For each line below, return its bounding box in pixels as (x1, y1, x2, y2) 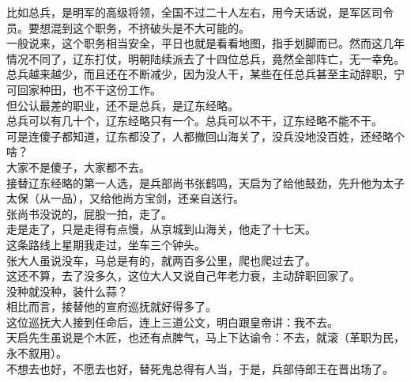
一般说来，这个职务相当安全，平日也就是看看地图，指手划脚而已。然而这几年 (6, 35, 405, 51)
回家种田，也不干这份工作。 (17, 81, 161, 97)
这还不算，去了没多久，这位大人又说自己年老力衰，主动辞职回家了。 (6, 267, 360, 284)
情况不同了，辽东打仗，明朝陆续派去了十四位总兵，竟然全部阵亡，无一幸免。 (6, 50, 405, 66)
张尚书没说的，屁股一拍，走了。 (6, 205, 172, 221)
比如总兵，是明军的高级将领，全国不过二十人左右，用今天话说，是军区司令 (6, 4, 394, 20)
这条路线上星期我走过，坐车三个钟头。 (6, 236, 205, 252)
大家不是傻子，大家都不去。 (6, 158, 150, 175)
